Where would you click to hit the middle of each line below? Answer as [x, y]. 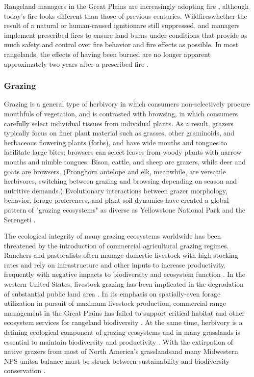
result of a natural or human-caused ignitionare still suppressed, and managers [122, 25]
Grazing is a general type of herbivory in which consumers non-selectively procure [127, 104]
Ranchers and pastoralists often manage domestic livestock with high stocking [121, 255]
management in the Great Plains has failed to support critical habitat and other [125, 312]
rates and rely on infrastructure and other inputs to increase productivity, [115, 264]
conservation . [25, 370]
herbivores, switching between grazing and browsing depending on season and [121, 181]
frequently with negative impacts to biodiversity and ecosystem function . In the [125, 274]
